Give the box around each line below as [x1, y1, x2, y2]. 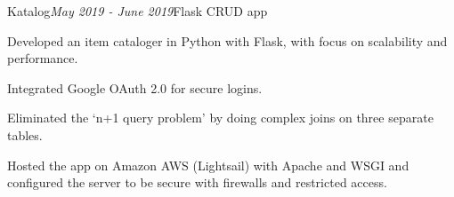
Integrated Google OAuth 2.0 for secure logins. [7, 78, 263, 97]
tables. [7, 125, 43, 144]
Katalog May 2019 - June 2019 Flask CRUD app [7, 2, 268, 20]
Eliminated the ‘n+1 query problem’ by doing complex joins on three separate [7, 108, 434, 127]
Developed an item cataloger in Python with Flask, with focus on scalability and [7, 31, 448, 50]
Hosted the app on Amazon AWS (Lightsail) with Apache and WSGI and [7, 155, 409, 174]
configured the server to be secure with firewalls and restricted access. [7, 173, 387, 192]
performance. [7, 49, 78, 67]
